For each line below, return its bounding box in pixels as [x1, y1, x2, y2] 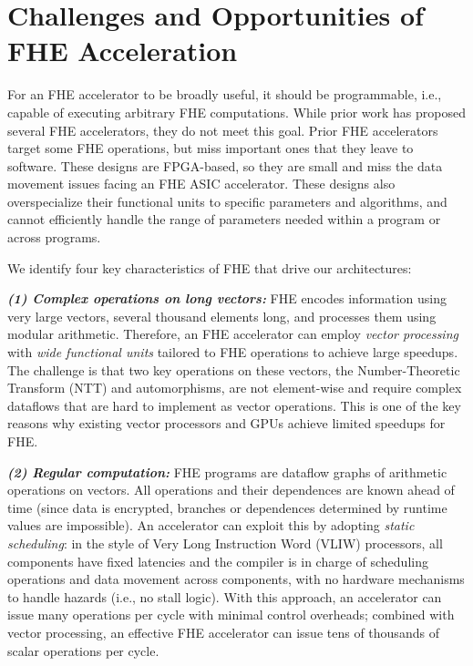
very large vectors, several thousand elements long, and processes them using [7, 306, 437, 325]
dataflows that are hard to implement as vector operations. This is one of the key [7, 395, 461, 415]
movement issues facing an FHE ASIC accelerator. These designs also [7, 174, 396, 193]
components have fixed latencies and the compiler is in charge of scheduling [7, 551, 428, 570]
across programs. [7, 228, 101, 247]
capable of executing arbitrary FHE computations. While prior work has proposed [7, 102, 467, 121]
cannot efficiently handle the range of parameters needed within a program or [7, 210, 441, 229]
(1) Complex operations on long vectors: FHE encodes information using [7, 289, 447, 308]
